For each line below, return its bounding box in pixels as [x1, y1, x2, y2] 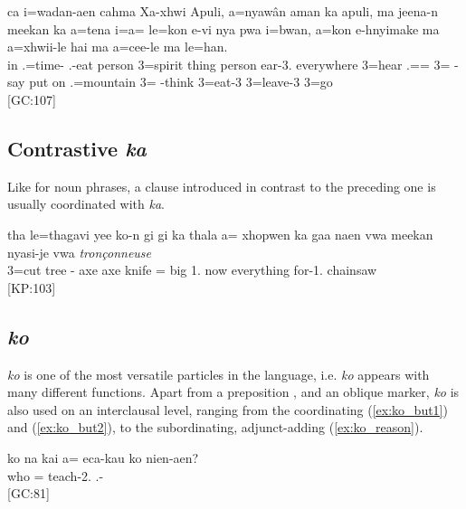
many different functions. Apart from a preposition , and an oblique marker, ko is [7, 382, 460, 401]
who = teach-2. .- [7, 466, 104, 485]
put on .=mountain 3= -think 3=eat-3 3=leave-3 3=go [29, 72, 333, 91]
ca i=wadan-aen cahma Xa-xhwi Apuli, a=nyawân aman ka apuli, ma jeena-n [7, 2, 439, 20]
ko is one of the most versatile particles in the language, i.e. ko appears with [7, 364, 430, 383]
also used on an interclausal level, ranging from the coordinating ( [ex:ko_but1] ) [7, 400, 448, 419]
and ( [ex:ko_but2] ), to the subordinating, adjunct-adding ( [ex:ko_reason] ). [7, 418, 423, 437]
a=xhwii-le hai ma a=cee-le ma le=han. [7, 37, 228, 56]
